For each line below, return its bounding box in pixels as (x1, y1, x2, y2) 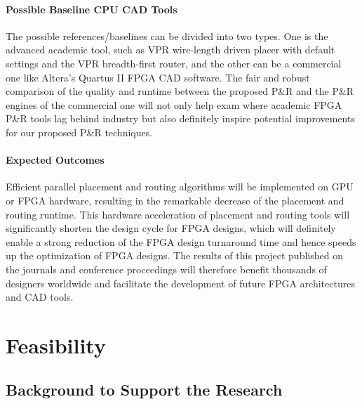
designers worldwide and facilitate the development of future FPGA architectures (6, 275, 355, 290)
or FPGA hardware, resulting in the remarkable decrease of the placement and (6, 193, 344, 207)
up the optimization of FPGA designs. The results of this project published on (6, 248, 343, 263)
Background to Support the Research (6, 379, 283, 400)
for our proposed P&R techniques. (6, 124, 153, 139)
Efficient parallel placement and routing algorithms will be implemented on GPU (6, 179, 354, 194)
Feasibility (6, 330, 106, 359)
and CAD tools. (6, 289, 74, 304)
